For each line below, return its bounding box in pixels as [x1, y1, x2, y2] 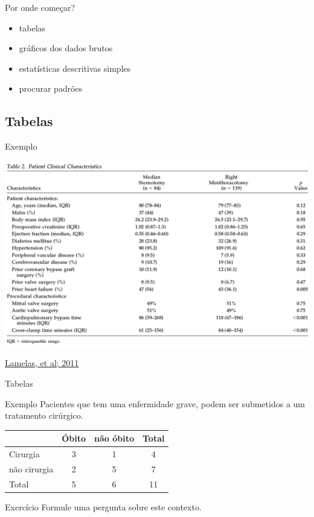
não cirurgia [9, 463, 54, 475]
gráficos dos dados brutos [19, 42, 113, 54]
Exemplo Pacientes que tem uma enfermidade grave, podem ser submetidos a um [5, 397, 305, 410]
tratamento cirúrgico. [5, 409, 83, 422]
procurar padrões [19, 82, 83, 95]
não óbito [94, 432, 135, 445]
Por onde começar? [5, 1, 75, 13]
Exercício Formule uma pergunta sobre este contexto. [5, 500, 202, 513]
